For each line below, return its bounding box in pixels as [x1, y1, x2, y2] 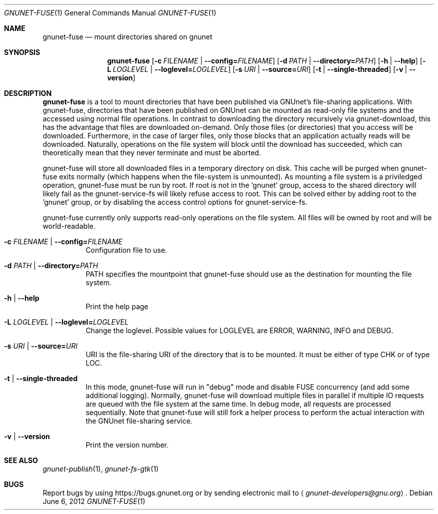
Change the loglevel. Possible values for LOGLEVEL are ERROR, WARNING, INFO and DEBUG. [85, 326, 393, 335]
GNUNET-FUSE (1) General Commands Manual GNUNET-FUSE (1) [4, 8, 216, 17]
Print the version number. [85, 441, 169, 449]
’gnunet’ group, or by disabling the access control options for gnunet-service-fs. [42, 198, 307, 206]
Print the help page [85, 302, 148, 311]
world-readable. [42, 222, 95, 230]
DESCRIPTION [4, 89, 52, 97]
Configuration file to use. [85, 246, 167, 254]
